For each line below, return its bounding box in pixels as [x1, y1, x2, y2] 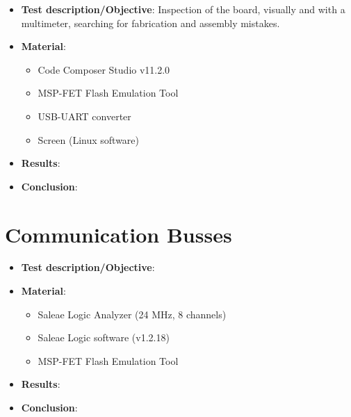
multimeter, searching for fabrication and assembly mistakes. [21, 15, 280, 30]
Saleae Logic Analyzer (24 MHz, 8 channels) [38, 306, 227, 321]
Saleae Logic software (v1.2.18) [38, 330, 170, 345]
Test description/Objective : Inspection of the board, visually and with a [21, 2, 345, 16]
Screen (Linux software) [38, 132, 139, 147]
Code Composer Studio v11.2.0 [38, 62, 170, 76]
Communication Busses [5, 220, 232, 248]
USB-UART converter [38, 108, 131, 123]
